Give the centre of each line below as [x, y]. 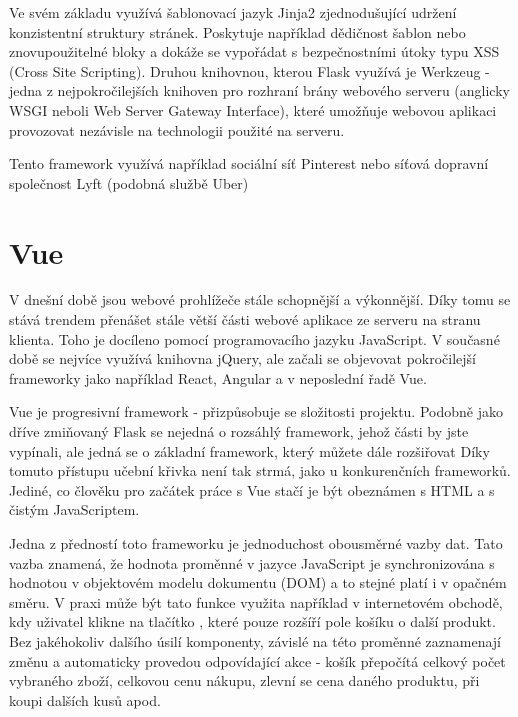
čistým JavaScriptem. [74, 509]
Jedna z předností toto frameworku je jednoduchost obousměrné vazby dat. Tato [256, 543]
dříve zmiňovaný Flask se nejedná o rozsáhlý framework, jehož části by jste [239, 431]
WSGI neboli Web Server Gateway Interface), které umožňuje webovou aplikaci [253, 109]
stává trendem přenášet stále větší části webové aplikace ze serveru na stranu [245, 319]
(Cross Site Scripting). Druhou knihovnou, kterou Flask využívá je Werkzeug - [249, 70]
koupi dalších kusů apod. [85, 699]
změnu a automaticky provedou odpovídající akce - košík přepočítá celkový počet [257, 660]
